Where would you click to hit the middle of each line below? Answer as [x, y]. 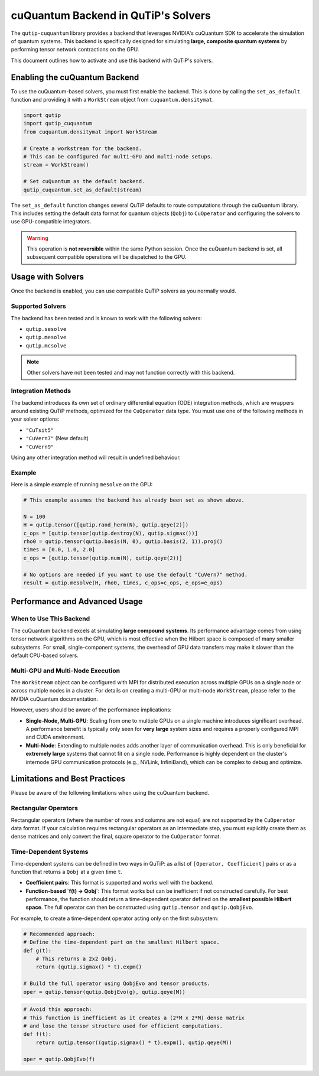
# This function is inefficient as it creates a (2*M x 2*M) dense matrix [134, 1018]
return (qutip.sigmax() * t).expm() [89, 967]
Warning [38, 238]
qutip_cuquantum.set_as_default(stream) [82, 190]
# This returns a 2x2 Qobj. [77, 959]
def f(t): [38, 1034]
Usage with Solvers [47, 277]
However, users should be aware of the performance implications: [91, 710]
